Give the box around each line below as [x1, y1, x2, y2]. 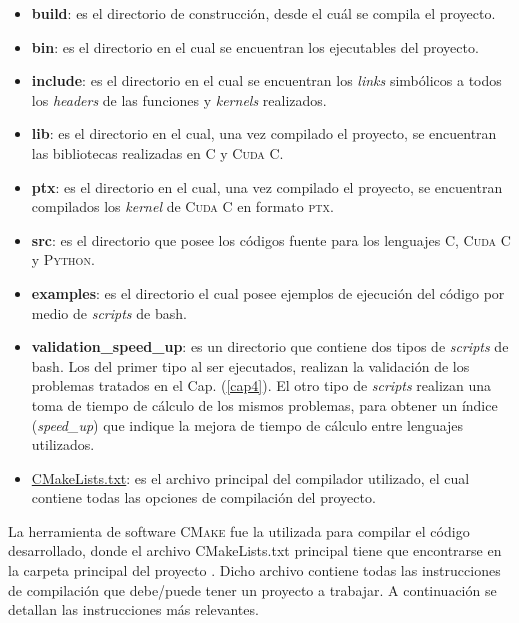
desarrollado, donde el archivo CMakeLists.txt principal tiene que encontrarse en [8, 540, 502, 561]
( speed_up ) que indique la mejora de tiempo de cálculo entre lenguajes [31, 414, 464, 435]
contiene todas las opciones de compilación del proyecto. [31, 487, 376, 508]
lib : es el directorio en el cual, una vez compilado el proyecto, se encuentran [31, 123, 497, 144]
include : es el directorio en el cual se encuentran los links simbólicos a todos [31, 70, 502, 91]
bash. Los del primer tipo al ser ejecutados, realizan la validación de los [31, 355, 470, 376]
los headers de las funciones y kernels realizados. [31, 89, 327, 110]
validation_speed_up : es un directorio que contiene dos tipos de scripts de [31, 336, 509, 357]
